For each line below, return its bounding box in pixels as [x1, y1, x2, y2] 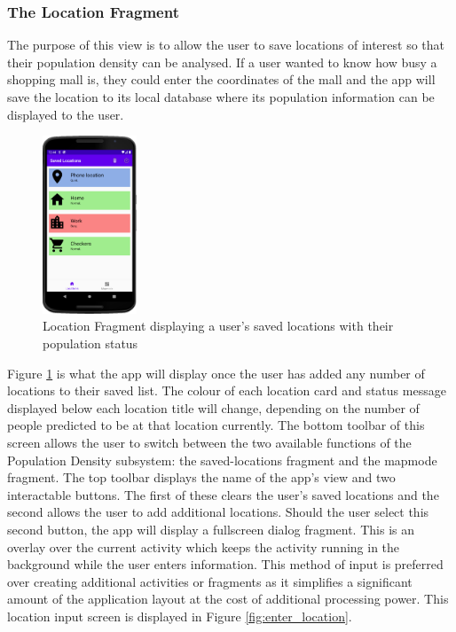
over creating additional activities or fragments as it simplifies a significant [7, 572, 413, 590]
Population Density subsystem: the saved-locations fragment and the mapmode [7, 450, 437, 469]
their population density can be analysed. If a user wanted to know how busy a [7, 52, 437, 71]
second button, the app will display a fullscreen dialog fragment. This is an [7, 519, 414, 538]
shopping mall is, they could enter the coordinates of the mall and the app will [7, 70, 436, 89]
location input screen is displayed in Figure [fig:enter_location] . [7, 606, 352, 625]
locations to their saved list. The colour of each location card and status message [7, 381, 446, 400]
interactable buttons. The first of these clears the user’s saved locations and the [7, 485, 439, 503]
